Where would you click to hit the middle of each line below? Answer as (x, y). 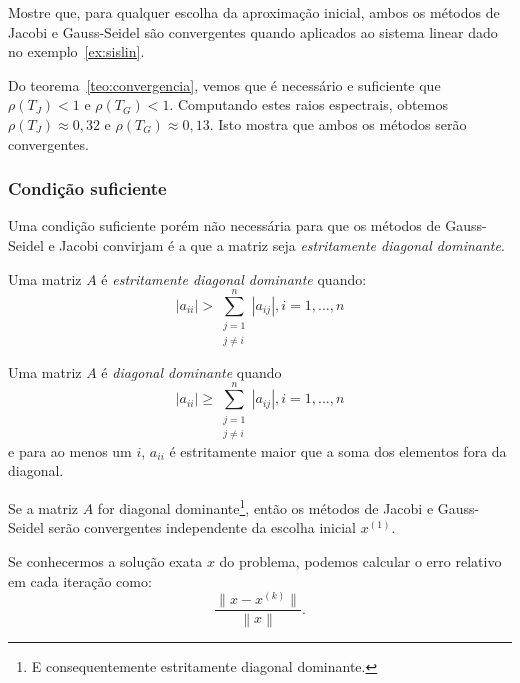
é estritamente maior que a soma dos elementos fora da (338, 450)
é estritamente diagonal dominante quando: (234, 278)
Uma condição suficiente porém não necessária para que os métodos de (224, 225)
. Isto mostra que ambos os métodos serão (338, 123)
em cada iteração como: (80, 580)
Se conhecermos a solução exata (105, 560)
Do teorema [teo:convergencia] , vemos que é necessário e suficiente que (224, 84)
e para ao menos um (70, 450)
